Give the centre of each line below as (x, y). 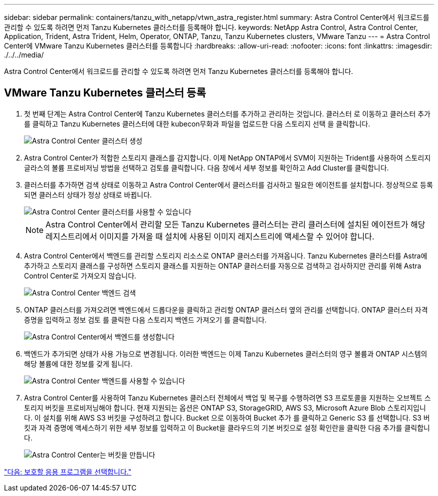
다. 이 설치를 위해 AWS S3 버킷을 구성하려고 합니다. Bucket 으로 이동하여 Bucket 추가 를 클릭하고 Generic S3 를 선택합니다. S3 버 (227, 417)
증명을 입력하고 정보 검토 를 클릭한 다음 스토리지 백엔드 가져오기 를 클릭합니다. (145, 319)
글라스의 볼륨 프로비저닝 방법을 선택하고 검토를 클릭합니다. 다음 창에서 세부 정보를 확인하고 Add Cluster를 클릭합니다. (206, 167)
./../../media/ (24, 55)
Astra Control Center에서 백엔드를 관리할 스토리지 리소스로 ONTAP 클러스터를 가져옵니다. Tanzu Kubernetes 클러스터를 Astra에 (226, 255)
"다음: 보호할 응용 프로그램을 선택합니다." (68, 471)
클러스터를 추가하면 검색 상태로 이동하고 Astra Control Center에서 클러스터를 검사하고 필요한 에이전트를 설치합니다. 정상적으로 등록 (228, 184)
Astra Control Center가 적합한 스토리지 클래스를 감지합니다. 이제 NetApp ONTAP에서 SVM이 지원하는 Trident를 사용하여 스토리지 (227, 157)
